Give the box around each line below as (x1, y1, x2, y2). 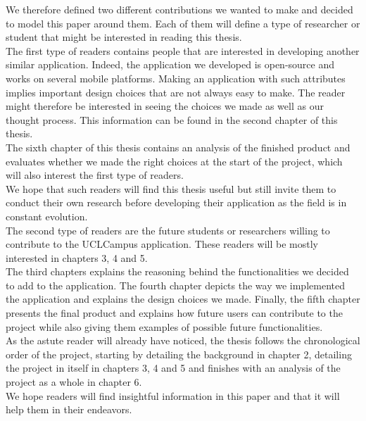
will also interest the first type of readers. (6, 168, 184, 182)
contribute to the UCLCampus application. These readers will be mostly (6, 237, 318, 251)
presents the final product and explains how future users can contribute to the (6, 306, 343, 320)
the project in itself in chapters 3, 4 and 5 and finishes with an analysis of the (6, 360, 341, 375)
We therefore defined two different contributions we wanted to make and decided (6, 2, 353, 16)
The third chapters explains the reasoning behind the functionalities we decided (6, 264, 349, 279)
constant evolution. (6, 208, 88, 223)
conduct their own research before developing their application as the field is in (6, 195, 347, 210)
